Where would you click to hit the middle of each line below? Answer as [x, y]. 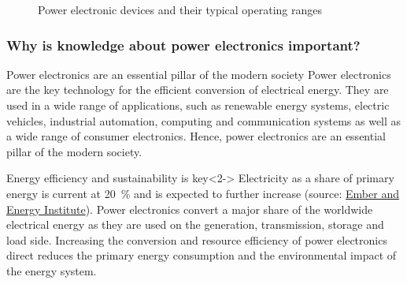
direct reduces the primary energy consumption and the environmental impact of [202, 255]
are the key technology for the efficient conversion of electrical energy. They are [198, 90]
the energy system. [52, 270]
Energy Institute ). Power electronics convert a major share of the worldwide [190, 209]
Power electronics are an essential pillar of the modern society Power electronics [199, 74]
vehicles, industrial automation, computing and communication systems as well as [204, 120]
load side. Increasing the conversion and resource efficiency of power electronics [197, 239]
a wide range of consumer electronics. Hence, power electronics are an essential [196, 136]
